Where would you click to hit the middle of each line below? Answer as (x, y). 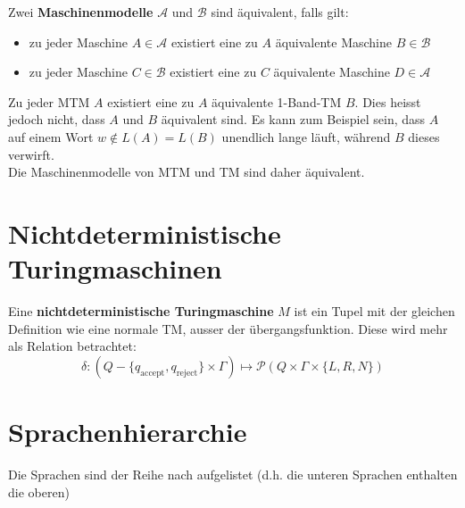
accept (153, 373)
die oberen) (39, 491)
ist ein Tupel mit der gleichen (374, 311)
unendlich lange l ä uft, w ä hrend (306, 136)
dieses (424, 136)
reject (187, 373)
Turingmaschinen (115, 268)
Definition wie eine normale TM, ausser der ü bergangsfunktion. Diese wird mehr (228, 328)
